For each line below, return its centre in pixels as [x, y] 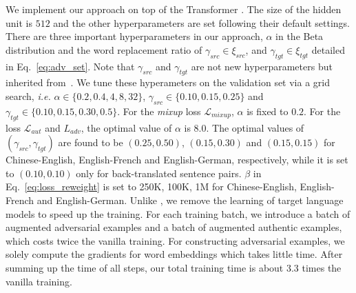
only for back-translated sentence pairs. [159, 173]
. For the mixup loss [159, 111]
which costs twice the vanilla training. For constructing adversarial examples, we [175, 240]
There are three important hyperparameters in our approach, [134, 36]
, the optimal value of [126, 127]
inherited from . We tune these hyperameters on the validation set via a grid [168, 82]
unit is [19, 22]
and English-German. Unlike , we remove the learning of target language [190, 200]
